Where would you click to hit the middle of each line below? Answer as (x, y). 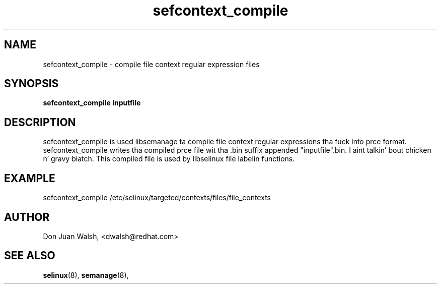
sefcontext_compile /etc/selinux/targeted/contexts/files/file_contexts (157, 198)
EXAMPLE (30, 178)
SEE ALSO (30, 256)
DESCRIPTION (40, 122)
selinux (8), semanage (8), (86, 275)
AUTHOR (27, 217)
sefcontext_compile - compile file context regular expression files (151, 64)
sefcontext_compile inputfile (92, 103)
